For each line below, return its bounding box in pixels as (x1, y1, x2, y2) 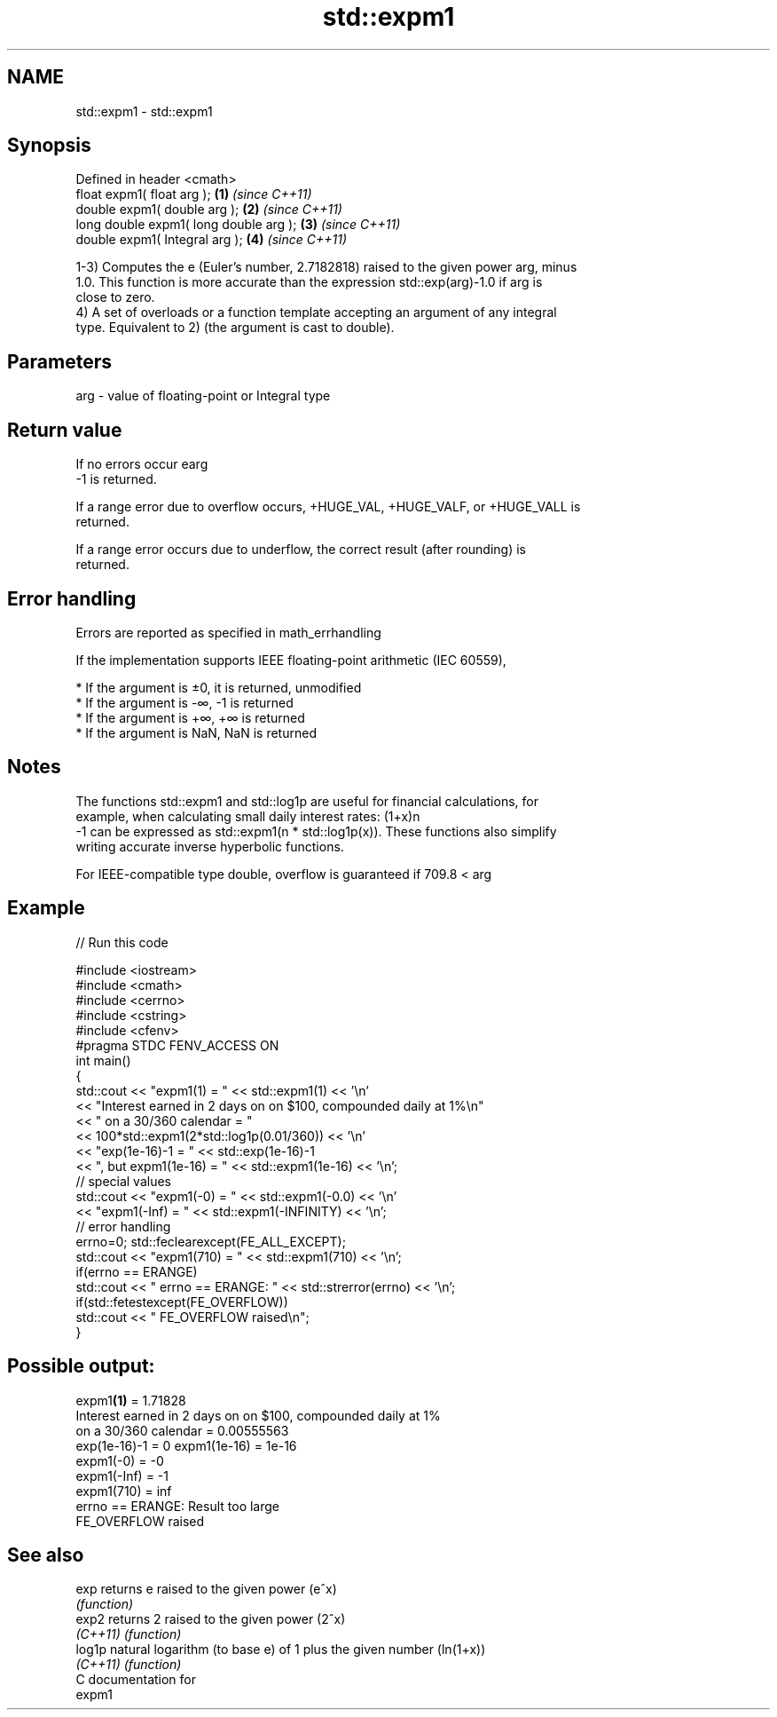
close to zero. (75, 289, 155, 305)
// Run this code (75, 934, 169, 950)
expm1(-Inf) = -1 (75, 1468, 169, 1484)
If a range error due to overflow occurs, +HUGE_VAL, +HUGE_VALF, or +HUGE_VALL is (75, 499, 581, 515)
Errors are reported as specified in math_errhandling (75, 624, 381, 640)
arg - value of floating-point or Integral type (75, 388, 331, 404)
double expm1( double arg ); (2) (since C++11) (75, 202, 342, 218)
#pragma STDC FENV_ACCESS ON (75, 1037, 279, 1053)
